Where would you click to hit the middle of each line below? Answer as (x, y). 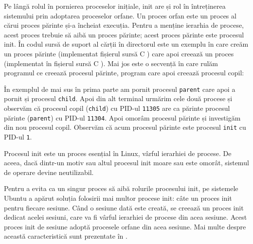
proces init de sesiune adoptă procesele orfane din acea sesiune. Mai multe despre (125, 226)
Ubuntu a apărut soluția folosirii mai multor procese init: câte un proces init (118, 198)
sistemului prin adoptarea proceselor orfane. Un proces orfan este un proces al (120, 15)
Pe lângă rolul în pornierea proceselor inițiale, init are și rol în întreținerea (115, 6)
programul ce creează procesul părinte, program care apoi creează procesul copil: (124, 73)
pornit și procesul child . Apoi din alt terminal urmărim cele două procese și (118, 98)
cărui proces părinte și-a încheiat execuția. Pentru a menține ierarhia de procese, (124, 25)
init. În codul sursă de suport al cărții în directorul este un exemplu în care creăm (126, 44)
